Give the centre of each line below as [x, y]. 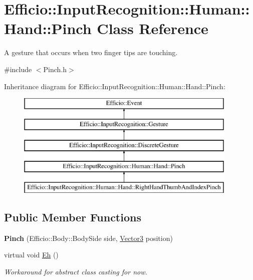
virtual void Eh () [31, 255]
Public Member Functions [73, 217]
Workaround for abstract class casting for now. [76, 272]
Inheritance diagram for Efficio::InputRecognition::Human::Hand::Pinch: [115, 86]
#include [18, 69]
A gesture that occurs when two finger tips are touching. [91, 52]
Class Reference [153, 28]
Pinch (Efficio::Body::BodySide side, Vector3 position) [88, 238]
